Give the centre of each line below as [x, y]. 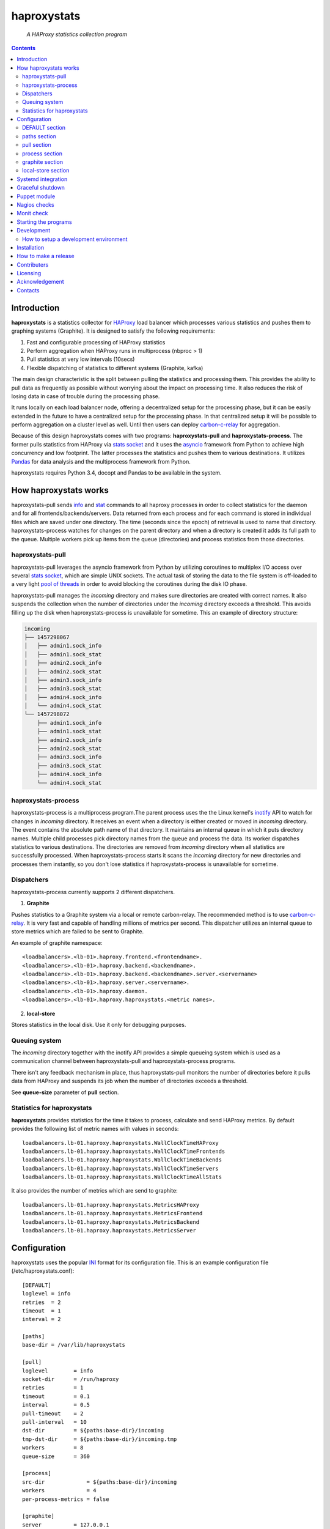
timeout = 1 [42, 1311]
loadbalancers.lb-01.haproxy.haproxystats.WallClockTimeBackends [122, 1160]
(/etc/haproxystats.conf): [43, 1271]
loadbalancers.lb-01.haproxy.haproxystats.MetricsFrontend [112, 1213]
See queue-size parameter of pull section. [65, 1092]
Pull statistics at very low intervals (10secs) [81, 359]
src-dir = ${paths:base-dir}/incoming [100, 1482]
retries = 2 [42, 1302]
